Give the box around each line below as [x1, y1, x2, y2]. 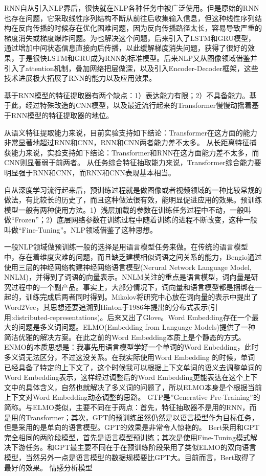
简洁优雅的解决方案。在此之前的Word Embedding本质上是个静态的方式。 [4, 331, 246, 342]
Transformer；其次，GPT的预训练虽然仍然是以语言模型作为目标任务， [25, 412, 259, 422]
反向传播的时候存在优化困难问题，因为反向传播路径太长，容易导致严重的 [18, 22, 262, 33]
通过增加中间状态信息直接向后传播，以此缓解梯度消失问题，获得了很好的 [4, 42, 248, 53]
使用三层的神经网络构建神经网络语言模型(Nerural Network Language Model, [4, 261, 252, 272]
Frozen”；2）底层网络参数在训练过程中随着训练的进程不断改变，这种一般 [14, 214, 257, 225]
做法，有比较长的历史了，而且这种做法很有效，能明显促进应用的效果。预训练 [4, 194, 262, 205]
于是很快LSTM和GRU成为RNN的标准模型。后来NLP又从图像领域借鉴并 [18, 52, 257, 63]
